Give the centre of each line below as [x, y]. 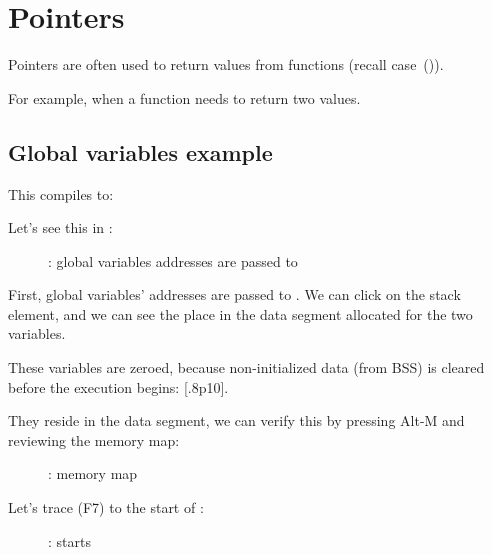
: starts [69, 540]
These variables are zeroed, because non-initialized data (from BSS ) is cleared [246, 367]
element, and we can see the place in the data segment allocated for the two [240, 313]
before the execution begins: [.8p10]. [118, 386]
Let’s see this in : [60, 227]
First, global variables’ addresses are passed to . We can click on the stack [234, 294]
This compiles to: [61, 193]
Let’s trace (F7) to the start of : [106, 507]
